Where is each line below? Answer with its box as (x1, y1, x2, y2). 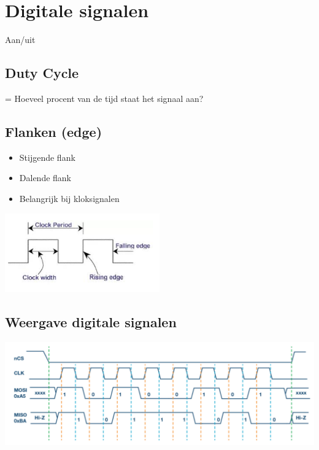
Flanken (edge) (5, 122, 102, 141)
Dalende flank (19, 171, 72, 184)
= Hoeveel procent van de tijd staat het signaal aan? (5, 91, 204, 104)
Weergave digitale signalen (5, 312, 177, 331)
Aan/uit (5, 33, 36, 46)
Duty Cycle (5, 63, 79, 82)
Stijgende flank (19, 150, 75, 163)
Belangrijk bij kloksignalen (19, 192, 120, 204)
